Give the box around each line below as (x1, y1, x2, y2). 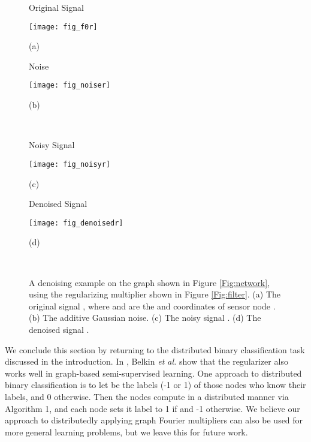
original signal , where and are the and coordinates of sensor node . (29, 299, 276, 312)
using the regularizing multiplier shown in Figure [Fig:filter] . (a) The (29, 288, 281, 300)
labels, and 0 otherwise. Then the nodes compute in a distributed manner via (5, 390, 289, 402)
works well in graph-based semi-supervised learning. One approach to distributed (5, 366, 302, 379)
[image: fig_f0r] (29, 22, 98, 31)
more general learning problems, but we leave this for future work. (5, 425, 248, 438)
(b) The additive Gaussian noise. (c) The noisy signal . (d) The (29, 311, 261, 324)
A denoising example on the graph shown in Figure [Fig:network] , (29, 276, 270, 288)
